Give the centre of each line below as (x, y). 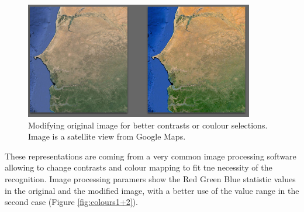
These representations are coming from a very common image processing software (151, 156)
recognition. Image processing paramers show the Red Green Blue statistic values (150, 178)
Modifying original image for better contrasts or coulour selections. (148, 125)
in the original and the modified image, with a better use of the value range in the (152, 190)
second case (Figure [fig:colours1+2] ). (72, 202)
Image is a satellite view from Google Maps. (107, 136)
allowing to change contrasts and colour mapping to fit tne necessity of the (139, 167)
